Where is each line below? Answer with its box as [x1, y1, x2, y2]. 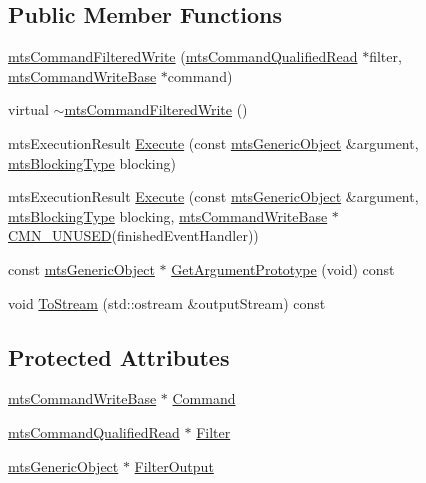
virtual [8, 99, 49, 120]
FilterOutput [134, 455, 214, 476]
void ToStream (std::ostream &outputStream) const [8, 292, 326, 313]
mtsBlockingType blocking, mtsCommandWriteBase [8, 205, 328, 226]
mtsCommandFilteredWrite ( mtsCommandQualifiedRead [8, 46, 358, 67]
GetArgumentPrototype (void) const [171, 258, 395, 279]
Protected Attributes [8, 341, 230, 372]
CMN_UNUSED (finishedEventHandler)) [8, 225, 259, 246]
